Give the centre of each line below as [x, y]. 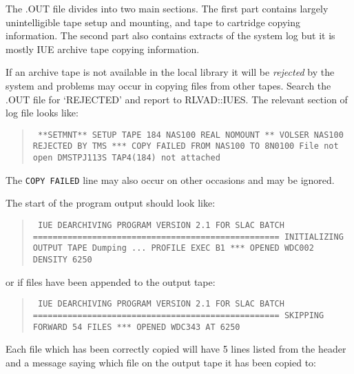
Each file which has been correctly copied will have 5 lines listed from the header [176, 349]
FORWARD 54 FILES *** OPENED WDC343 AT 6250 [136, 327]
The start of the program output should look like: [111, 203]
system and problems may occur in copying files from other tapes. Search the [168, 85]
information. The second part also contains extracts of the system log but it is [170, 35]
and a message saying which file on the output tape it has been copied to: [161, 362]
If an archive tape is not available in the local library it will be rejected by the [170, 72]
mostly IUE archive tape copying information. [103, 49]
